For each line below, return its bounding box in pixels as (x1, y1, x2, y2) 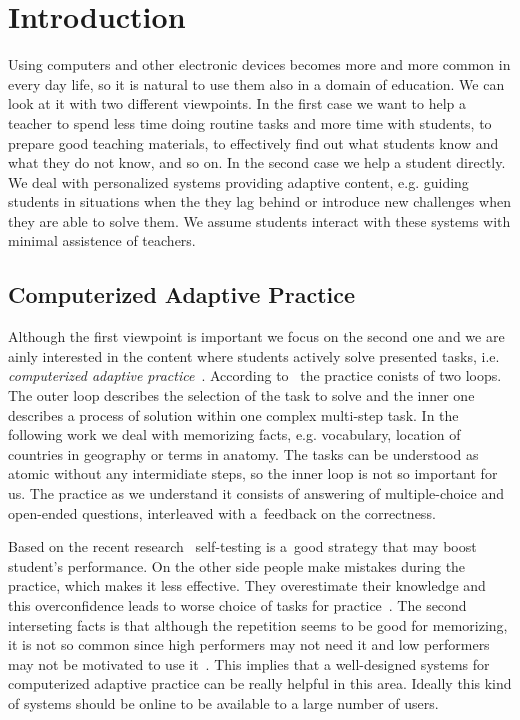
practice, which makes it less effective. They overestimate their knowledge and (8, 575, 486, 596)
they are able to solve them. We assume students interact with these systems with (8, 210, 511, 231)
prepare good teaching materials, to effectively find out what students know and (8, 132, 499, 153)
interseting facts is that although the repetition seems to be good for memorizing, (8, 614, 508, 635)
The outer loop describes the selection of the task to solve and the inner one (8, 385, 475, 406)
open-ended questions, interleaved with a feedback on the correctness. (8, 502, 436, 523)
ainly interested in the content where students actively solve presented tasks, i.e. (8, 345, 500, 366)
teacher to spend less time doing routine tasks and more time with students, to (8, 112, 492, 133)
